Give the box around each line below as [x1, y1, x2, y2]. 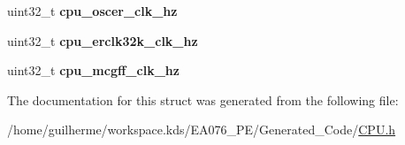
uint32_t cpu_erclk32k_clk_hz [7, 31, 198, 50]
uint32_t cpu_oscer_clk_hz [7, 2, 178, 19]
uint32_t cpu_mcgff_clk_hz [7, 61, 180, 80]
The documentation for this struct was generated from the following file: [7, 90, 399, 109]
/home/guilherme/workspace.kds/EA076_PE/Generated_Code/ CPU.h [7, 120, 396, 139]
